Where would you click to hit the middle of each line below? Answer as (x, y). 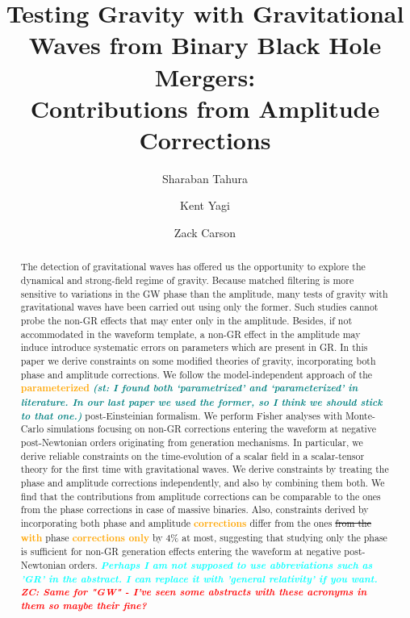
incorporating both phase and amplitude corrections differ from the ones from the (196, 523)
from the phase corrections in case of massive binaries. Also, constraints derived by (195, 509)
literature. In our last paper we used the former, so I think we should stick (201, 402)
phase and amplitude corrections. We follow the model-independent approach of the (197, 374)
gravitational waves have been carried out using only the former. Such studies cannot (199, 307)
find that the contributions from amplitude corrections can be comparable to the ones (201, 496)
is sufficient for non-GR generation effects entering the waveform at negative (181, 551)
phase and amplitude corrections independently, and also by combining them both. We (203, 482)
